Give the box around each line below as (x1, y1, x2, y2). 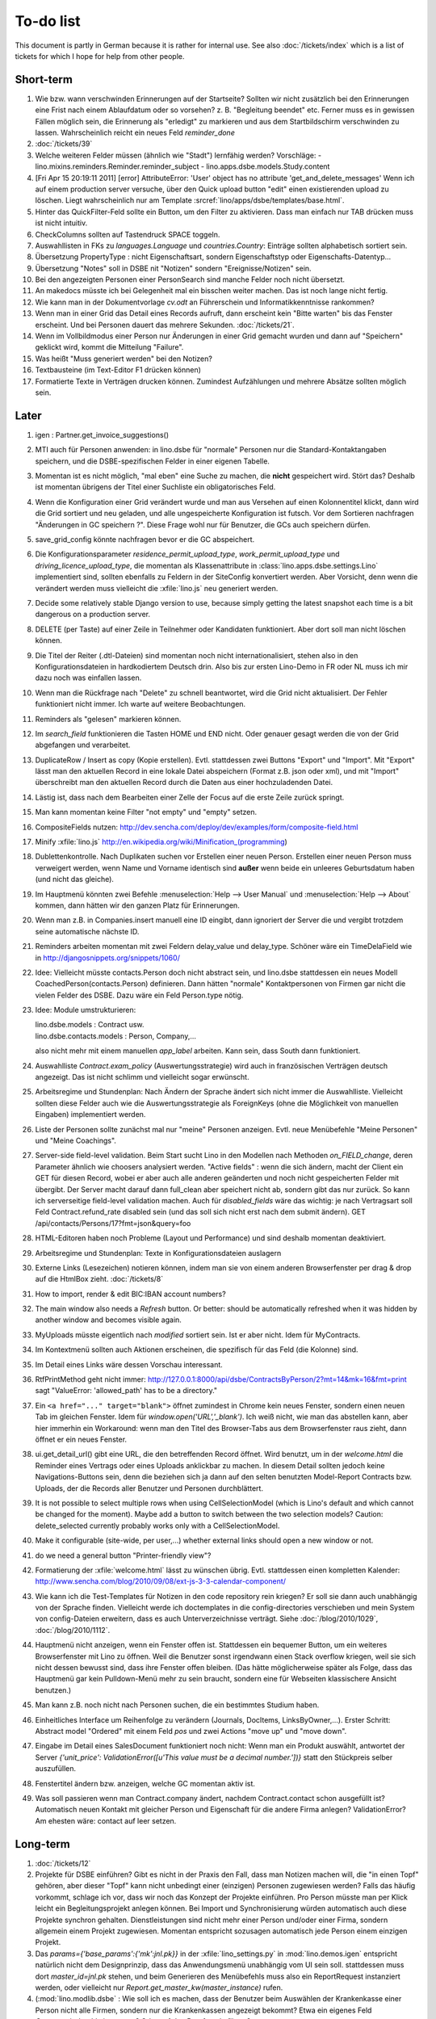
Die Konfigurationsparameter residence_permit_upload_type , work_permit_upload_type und (35, 549, 340, 559)
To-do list (15, 12, 81, 30)
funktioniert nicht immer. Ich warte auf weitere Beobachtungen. (35, 699, 246, 709)
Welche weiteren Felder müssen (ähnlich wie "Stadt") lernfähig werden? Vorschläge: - (35, 150, 322, 160)
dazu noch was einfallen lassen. (35, 673, 142, 682)
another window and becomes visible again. (35, 1315, 182, 1324)
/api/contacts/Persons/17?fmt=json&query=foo (35, 1218, 191, 1228)
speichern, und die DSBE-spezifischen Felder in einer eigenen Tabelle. (35, 456, 270, 466)
